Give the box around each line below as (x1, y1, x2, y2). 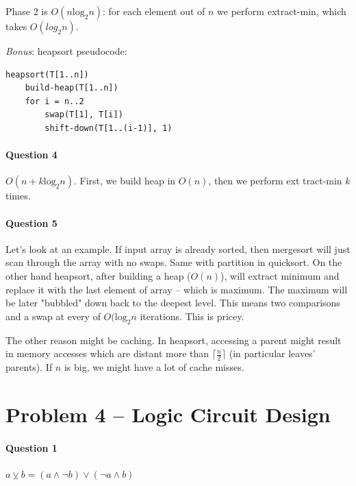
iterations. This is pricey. (140, 308, 244, 323)
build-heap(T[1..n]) (25, 83, 118, 93)
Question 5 (5, 215, 58, 230)
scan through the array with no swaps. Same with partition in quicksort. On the (5, 255, 342, 269)
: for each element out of (103, 4, 205, 18)
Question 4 (5, 147, 58, 162)
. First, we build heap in (73, 173, 176, 188)
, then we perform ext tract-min (208, 173, 342, 188)
